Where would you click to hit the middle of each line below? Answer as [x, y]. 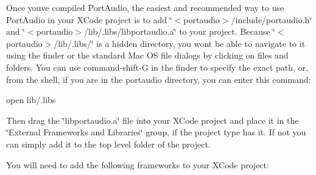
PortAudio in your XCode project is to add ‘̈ [89, 19]
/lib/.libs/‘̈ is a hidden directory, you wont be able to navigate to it [180, 43]
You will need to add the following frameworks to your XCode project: [138, 164]
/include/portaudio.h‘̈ [272, 19]
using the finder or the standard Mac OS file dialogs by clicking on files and [147, 55]
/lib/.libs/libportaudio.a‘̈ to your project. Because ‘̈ [180, 31]
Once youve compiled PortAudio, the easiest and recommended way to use [145, 7]
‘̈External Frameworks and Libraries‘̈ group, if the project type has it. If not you [156, 132]
